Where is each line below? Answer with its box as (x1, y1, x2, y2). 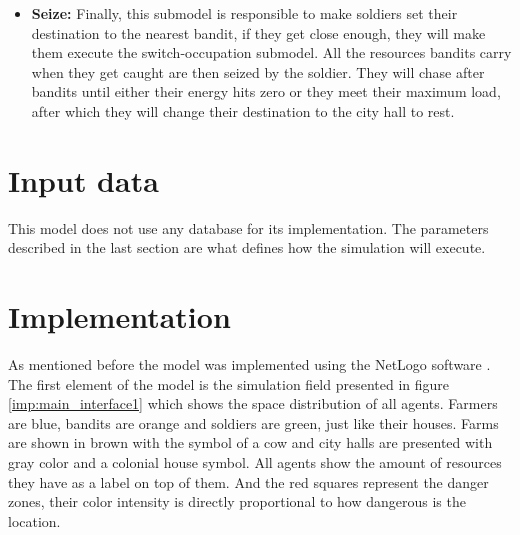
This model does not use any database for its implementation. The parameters (8, 217, 489, 238)
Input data (8, 159, 159, 200)
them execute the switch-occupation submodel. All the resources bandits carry (31, 42, 512, 63)
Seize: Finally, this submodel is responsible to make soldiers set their (31, 3, 458, 23)
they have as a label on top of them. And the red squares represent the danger (8, 471, 489, 492)
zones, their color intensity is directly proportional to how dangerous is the (8, 491, 466, 512)
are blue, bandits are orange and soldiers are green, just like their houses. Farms (8, 412, 499, 433)
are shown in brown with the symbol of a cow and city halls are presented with (8, 432, 493, 453)
